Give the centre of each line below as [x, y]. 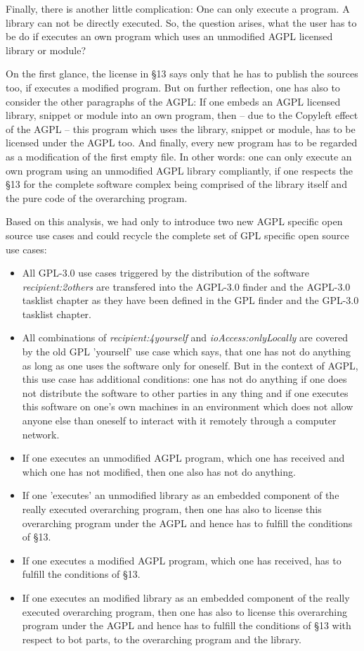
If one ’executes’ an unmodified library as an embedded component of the [181, 495]
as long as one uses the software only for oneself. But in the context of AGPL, [190, 365]
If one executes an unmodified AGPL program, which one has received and [183, 458]
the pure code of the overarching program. [97, 197]
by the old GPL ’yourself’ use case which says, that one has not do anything [187, 352]
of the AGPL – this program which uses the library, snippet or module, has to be [181, 128]
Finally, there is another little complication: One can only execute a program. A [178, 8]
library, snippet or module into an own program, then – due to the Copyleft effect [182, 115]
